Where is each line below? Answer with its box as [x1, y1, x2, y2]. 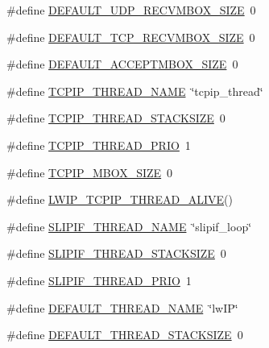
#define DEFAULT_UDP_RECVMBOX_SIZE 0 [6, 2, 256, 18]
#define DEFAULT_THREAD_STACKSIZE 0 [6, 326, 243, 343]
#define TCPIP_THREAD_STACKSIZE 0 [6, 110, 226, 126]
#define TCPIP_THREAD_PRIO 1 [6, 136, 191, 153]
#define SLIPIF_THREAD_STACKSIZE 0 [6, 245, 226, 262]
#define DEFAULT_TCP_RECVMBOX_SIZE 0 [6, 28, 255, 45]
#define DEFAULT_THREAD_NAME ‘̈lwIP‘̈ [6, 299, 238, 316]
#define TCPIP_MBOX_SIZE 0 [6, 164, 173, 180]
